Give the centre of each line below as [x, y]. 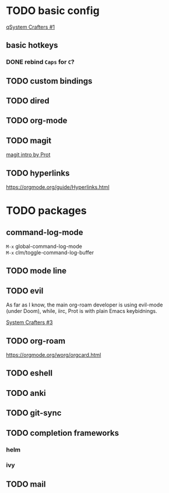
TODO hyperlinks [38, 173]
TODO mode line [36, 271]
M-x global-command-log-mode [44, 246]
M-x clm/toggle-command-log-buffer [50, 253]
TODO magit [29, 141]
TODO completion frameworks [63, 433]
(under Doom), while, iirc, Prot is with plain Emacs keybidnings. [82, 311]
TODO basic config [53, 11]
